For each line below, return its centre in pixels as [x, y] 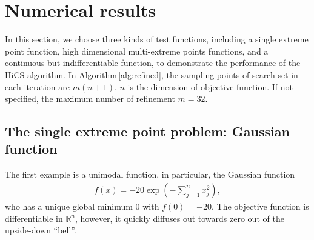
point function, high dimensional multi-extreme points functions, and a [137, 51]
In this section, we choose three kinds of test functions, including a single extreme [157, 39]
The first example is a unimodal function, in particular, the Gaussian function [150, 174]
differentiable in [34, 218]
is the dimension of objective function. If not [210, 86]
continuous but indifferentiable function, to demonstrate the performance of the [153, 63]
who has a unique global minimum [69, 206]
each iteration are [38, 86]
